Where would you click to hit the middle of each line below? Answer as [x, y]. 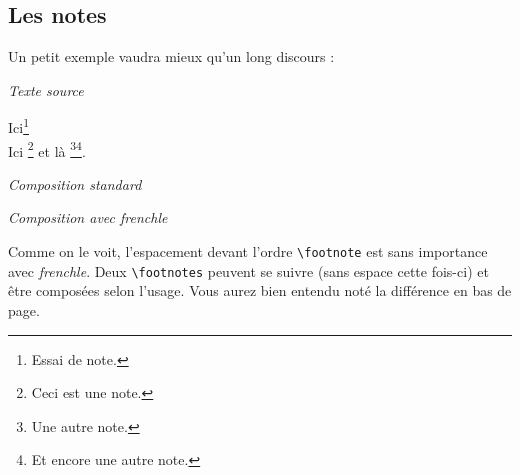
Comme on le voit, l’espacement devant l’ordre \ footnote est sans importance [248, 251]
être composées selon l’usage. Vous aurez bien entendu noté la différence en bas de [260, 290]
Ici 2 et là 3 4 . [47, 149]
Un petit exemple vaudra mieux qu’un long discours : [171, 56]
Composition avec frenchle [88, 217]
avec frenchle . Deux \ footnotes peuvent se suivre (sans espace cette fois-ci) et [248, 270]
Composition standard [75, 183]
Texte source [46, 89]
